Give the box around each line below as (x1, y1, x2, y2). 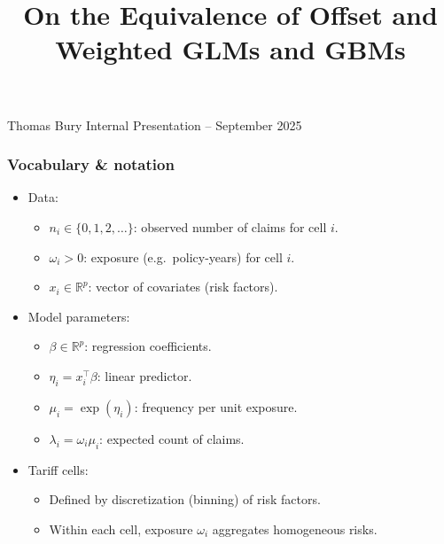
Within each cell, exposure (49, 519, 193, 538)
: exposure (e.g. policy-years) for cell (83, 247, 283, 266)
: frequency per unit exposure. (134, 397, 298, 416)
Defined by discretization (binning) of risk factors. (49, 490, 321, 509)
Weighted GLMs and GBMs (55, 31, 406, 67)
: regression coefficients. (84, 337, 212, 355)
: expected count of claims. (99, 429, 245, 447)
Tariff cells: (27, 460, 89, 478)
